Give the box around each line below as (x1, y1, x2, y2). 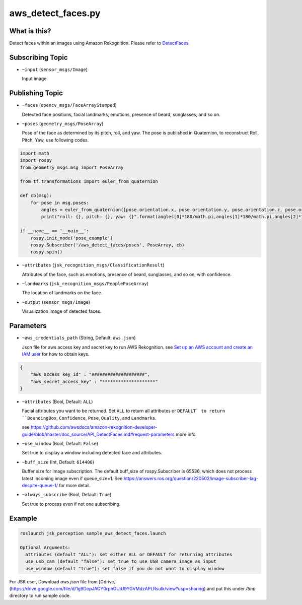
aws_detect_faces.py (9, 8, 101, 19)
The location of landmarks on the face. (22, 290, 103, 296)
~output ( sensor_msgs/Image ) (22, 299, 91, 305)
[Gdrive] (98, 578, 116, 584)
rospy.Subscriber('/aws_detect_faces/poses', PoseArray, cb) (30, 242, 185, 248)
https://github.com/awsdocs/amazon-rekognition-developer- (30, 424, 158, 430)
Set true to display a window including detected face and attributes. (22, 450, 163, 456)
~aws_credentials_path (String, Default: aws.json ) (22, 335, 136, 341)
